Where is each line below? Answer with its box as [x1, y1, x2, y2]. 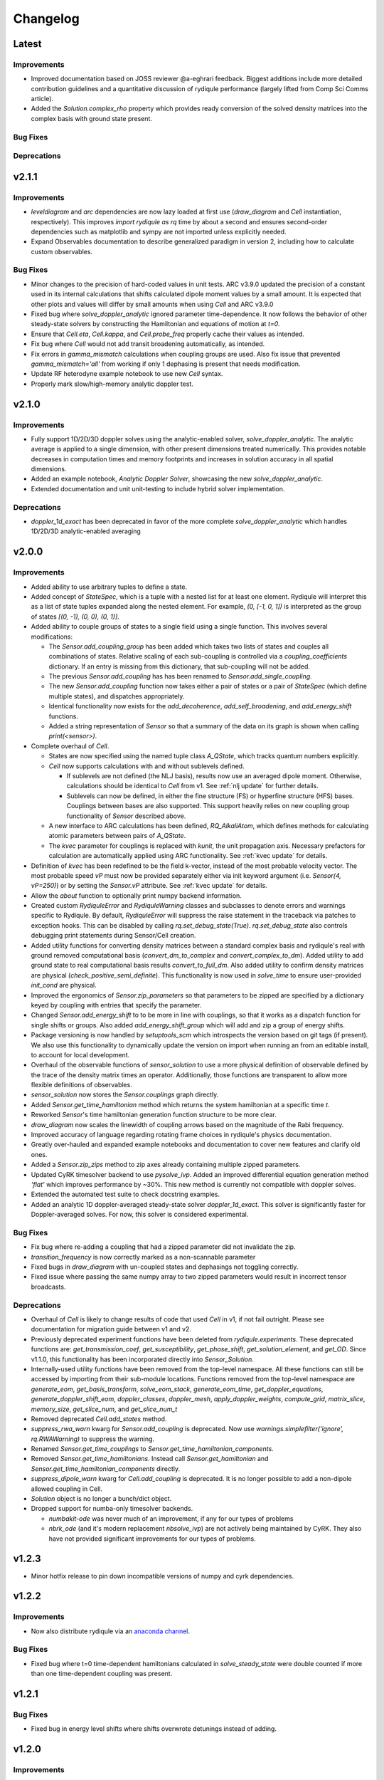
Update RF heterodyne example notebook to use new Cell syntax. [31, 370, 223, 378]
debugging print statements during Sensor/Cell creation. [31, 931, 196, 940]
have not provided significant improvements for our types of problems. [48, 1534, 256, 1543]
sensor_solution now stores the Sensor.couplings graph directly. [31, 1090, 219, 1099]
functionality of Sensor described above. [66, 812, 186, 820]
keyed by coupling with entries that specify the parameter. [31, 1000, 202, 1009]
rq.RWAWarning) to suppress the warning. [31, 1435, 155, 1443]
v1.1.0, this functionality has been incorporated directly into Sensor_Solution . [31, 1355, 254, 1363]
